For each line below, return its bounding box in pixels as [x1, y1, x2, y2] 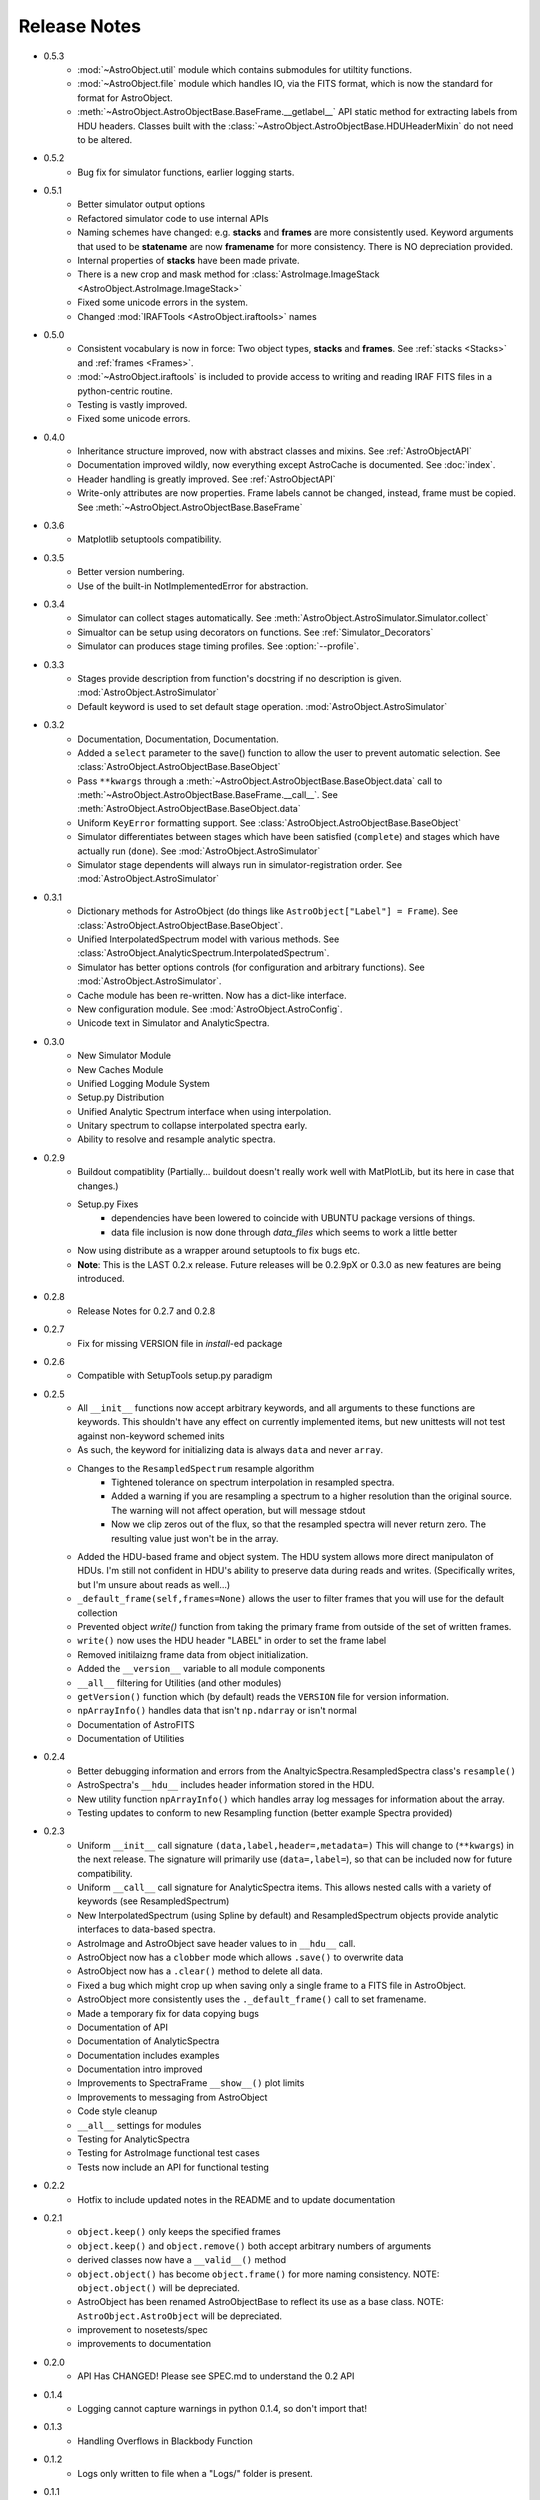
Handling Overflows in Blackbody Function [77, 2435, 254, 2447]
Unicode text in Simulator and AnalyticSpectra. [77, 1017, 270, 1029]
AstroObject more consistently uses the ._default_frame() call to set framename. [77, 1993, 427, 2005]
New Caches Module [77, 1063, 164, 1075]
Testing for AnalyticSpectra [77, 2133, 190, 2145]
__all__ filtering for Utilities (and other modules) [77, 1676, 282, 1689]
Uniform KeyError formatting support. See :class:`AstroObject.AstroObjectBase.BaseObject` [77, 816, 462, 829]
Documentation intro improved [77, 2063, 203, 2075]
